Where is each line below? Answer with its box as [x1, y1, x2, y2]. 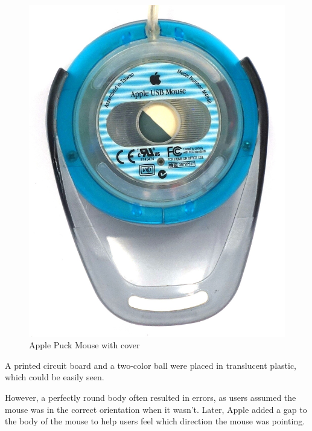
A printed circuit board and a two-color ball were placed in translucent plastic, [5, 359, 297, 371]
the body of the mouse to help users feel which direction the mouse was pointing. [5, 415, 305, 427]
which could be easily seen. [5, 371, 104, 383]
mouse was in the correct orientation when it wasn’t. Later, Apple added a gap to [5, 403, 307, 415]
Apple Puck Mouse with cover [29, 339, 140, 351]
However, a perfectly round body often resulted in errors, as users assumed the [5, 391, 296, 403]
